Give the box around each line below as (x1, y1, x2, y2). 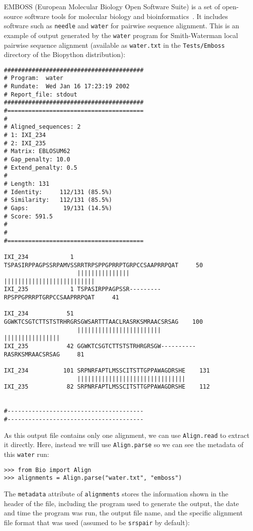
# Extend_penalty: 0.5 (4, 164, 78, 171)
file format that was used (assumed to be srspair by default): (4, 517, 190, 527)
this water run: (4, 449, 49, 459)
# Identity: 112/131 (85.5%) (4, 188, 112, 196)
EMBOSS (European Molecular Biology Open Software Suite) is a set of (4, 1, 220, 11)
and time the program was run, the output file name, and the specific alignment (4, 508, 243, 518)
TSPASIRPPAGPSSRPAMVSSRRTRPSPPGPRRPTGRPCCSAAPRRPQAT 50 (4, 261, 203, 269)
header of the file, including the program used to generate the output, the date (4, 498, 239, 508)
